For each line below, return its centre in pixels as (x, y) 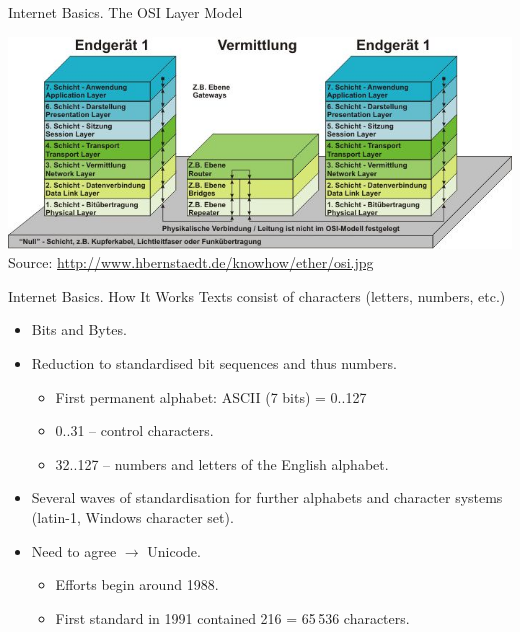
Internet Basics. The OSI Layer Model (125, 12)
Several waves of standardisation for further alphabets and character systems (267, 497)
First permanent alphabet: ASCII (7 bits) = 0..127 (211, 396)
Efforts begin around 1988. (137, 584)
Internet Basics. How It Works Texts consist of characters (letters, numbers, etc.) (257, 295)
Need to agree (74, 550)
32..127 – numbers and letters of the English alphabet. (222, 463)
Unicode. (174, 550)
